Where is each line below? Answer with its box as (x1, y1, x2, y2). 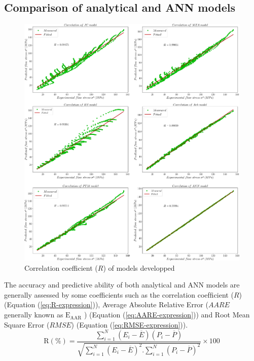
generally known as (4, 309, 63, 320)
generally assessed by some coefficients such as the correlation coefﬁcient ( (4, 289, 234, 300)
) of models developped (103, 262, 175, 273)
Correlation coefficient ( (24, 262, 98, 273)
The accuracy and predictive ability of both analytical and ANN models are (4, 279, 240, 290)
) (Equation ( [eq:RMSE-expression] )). (71, 319, 188, 330)
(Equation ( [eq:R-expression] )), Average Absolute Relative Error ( (4, 299, 208, 310)
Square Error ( (4, 319, 50, 330)
